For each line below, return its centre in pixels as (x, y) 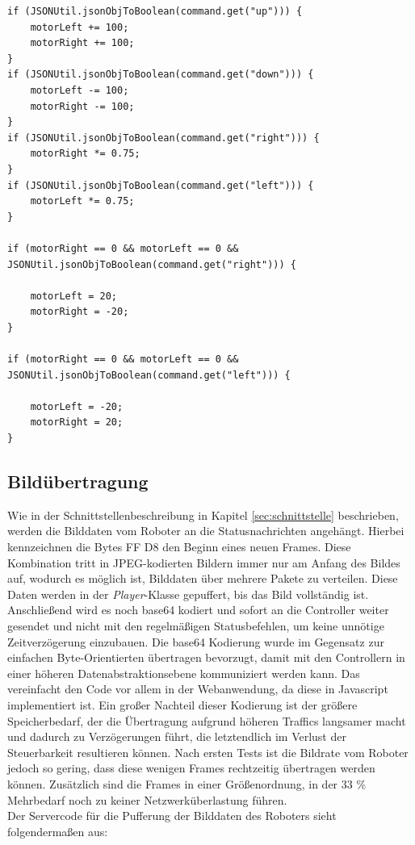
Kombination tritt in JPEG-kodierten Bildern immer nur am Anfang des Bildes (204, 562)
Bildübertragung (78, 481)
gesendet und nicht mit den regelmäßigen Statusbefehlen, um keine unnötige (196, 625)
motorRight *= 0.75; (85, 154)
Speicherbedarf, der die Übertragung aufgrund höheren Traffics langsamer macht (207, 720)
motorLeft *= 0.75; (82, 201)
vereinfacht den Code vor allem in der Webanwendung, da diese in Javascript (198, 689)
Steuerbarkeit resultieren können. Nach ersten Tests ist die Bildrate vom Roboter (208, 752)
